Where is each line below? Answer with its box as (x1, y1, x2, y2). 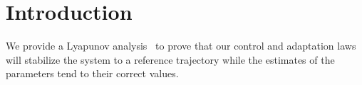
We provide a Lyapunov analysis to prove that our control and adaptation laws (6, 38, 356, 53)
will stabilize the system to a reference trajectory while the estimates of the (6, 52, 335, 67)
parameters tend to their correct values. (6, 66, 179, 81)
